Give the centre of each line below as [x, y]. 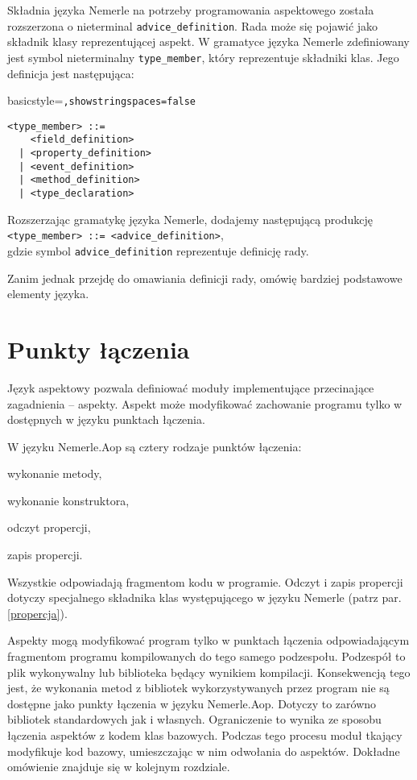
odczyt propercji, [49, 527]
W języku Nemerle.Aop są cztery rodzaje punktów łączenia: [155, 446]
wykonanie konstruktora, [68, 500]
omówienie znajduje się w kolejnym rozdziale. [119, 767]
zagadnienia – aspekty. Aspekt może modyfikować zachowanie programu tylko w [205, 403]
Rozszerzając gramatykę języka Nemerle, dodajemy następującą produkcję [190, 219]
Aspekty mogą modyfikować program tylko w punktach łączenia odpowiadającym [208, 640]
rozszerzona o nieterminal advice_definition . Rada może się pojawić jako [193, 25]
